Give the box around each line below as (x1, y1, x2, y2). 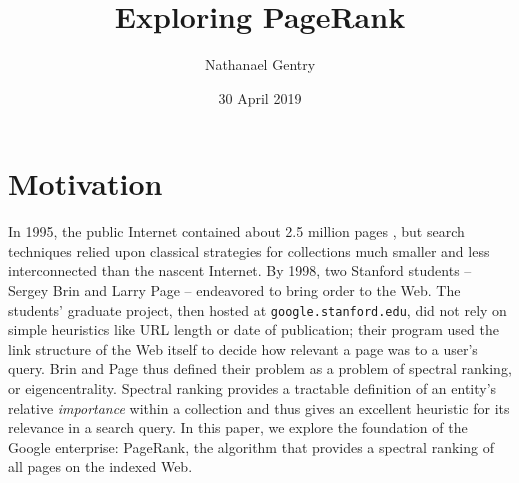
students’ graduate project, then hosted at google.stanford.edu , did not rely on (8, 299, 507, 320)
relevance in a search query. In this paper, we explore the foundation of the (8, 417, 468, 438)
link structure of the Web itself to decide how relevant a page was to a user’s (8, 338, 478, 359)
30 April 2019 (218, 87, 302, 108)
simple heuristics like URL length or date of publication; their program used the (8, 319, 499, 340)
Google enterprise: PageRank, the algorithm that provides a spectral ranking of (8, 436, 494, 457)
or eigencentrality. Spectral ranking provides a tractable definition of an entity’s (8, 378, 497, 399)
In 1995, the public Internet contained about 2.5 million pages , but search (8, 221, 465, 242)
